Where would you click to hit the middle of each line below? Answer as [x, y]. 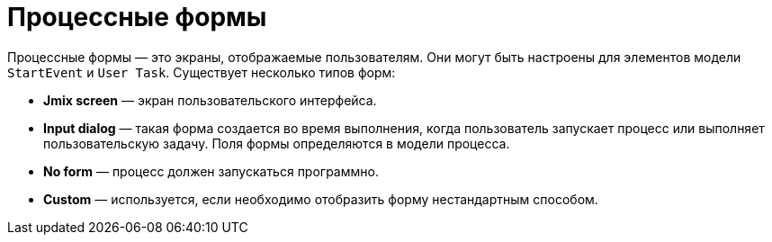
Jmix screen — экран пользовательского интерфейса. [210, 100]
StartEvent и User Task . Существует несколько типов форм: [202, 72]
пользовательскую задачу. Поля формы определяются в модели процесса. [277, 143]
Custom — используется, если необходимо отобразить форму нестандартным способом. [321, 199]
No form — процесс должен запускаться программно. [211, 171]
